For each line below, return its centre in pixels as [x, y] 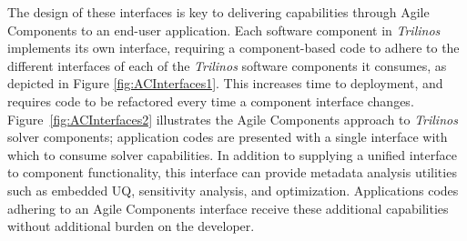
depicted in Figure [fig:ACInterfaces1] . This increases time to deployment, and [225, 83]
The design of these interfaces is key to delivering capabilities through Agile [218, 12]
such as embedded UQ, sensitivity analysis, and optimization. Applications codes [233, 190]
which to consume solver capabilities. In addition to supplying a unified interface [232, 154]
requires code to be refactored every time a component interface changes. [211, 100]
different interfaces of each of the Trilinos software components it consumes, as [227, 65]
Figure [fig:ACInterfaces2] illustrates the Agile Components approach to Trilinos [233, 119]
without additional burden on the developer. [131, 226]
